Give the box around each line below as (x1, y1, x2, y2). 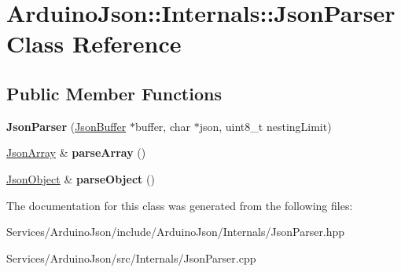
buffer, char (134, 118, 190, 134)
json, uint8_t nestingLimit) (199, 118, 332, 134)
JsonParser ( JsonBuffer (6, 118, 127, 134)
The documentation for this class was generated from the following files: (6, 197, 353, 213)
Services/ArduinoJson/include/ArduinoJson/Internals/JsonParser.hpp (6, 223, 345, 240)
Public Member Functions (6, 81, 222, 105)
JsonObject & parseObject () (6, 170, 155, 187)
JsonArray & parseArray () (6, 144, 146, 161)
